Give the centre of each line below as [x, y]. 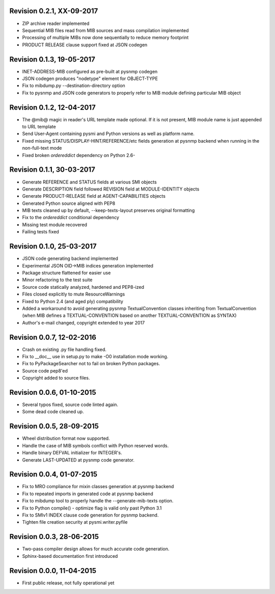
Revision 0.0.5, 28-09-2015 [54, 426]
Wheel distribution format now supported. [66, 439]
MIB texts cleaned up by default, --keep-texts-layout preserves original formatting [108, 210]
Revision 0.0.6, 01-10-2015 [53, 392]
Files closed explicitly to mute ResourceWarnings [74, 294]
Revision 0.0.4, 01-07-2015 [53, 475]
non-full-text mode [42, 148]
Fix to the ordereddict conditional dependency [71, 218]
